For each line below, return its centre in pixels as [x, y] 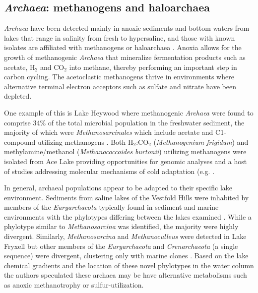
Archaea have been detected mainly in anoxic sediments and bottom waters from [127, 28]
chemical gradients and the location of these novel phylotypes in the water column [129, 265]
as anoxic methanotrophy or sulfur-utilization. [74, 285]
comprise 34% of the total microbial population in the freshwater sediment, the [124, 122]
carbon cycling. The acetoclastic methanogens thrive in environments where [119, 77]
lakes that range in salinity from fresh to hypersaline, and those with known [120, 37]
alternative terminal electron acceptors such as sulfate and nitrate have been [120, 86]
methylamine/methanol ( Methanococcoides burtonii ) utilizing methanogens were [125, 151]
